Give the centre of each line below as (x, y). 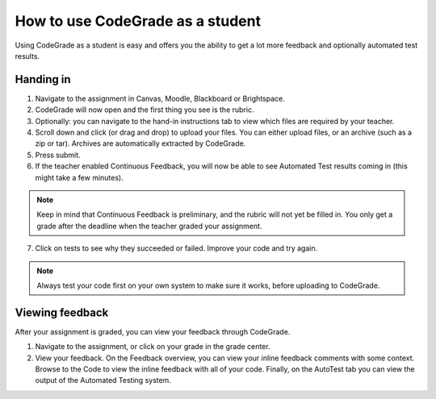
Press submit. (58, 155)
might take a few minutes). (80, 177)
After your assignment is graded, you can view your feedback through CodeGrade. (153, 331)
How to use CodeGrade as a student (138, 21)
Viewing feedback (62, 312)
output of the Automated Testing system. (103, 380)
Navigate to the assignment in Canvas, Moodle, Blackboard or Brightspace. (160, 98)
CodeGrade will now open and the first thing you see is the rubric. (145, 110)
